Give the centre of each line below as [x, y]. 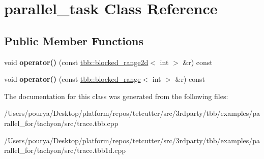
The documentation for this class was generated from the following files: [116, 96]
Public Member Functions [74, 40]
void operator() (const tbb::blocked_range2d [76, 62]
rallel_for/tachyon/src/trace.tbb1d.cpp [65, 150]
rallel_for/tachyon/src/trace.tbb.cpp [61, 123]
